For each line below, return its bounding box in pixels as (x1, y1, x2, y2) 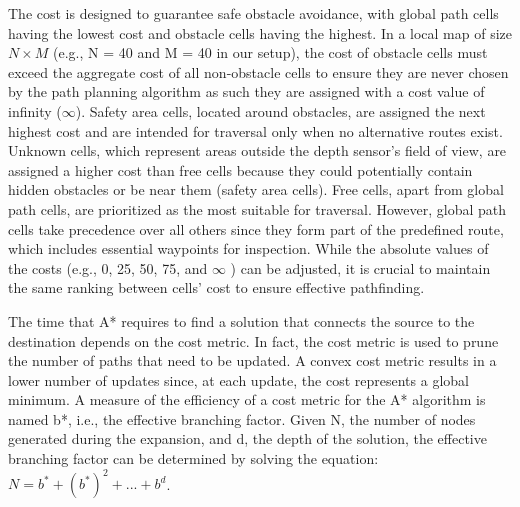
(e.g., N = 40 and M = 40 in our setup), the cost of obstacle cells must (53, 42, 488, 63)
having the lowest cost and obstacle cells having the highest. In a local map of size (8, 22, 513, 43)
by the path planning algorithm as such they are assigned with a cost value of (8, 81, 485, 102)
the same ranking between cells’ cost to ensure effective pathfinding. (8, 277, 425, 298)
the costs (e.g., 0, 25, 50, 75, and (8, 257, 208, 278)
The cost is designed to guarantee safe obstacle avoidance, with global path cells (8, 3, 499, 23)
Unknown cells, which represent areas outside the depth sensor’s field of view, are (8, 140, 507, 161)
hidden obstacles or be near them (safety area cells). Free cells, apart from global (8, 179, 504, 200)
